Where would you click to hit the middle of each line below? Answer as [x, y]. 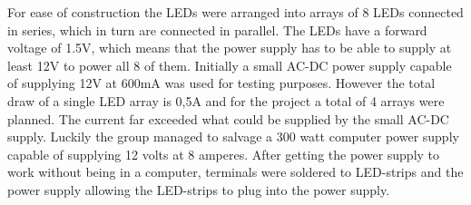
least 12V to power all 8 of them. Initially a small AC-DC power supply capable [230, 65]
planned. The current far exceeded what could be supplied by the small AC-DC [228, 118]
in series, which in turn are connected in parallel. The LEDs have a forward [217, 29]
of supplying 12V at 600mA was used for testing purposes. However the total [221, 83]
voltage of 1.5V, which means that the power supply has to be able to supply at [230, 48]
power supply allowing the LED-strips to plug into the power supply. [199, 189]
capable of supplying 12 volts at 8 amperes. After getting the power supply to [224, 154]
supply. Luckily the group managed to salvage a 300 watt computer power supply [233, 137]
